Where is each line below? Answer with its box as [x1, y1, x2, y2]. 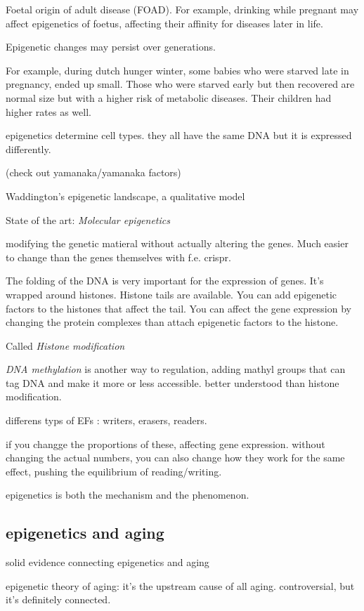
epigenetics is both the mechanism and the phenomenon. [6, 487, 249, 502]
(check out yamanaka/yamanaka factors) [6, 165, 181, 180]
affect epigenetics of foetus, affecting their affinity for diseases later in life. [6, 15, 323, 30]
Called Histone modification [6, 338, 125, 353]
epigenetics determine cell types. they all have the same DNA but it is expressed [6, 128, 352, 143]
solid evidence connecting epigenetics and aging [6, 555, 209, 570]
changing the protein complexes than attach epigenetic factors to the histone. [6, 315, 339, 329]
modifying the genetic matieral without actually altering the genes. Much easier [6, 236, 349, 251]
